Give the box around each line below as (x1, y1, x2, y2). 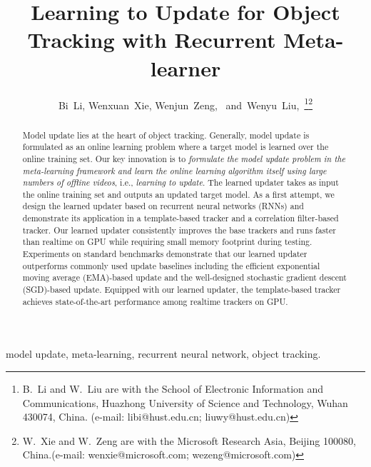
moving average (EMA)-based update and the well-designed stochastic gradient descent (22, 271, 347, 283)
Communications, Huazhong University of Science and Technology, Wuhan (22, 395, 348, 410)
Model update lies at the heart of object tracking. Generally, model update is (22, 129, 310, 141)
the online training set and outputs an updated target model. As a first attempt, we (22, 188, 335, 200)
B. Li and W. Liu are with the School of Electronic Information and (22, 381, 324, 396)
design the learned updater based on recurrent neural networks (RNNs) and (22, 200, 304, 212)
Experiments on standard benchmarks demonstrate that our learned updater (22, 248, 308, 260)
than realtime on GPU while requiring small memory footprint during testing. (22, 236, 312, 248)
